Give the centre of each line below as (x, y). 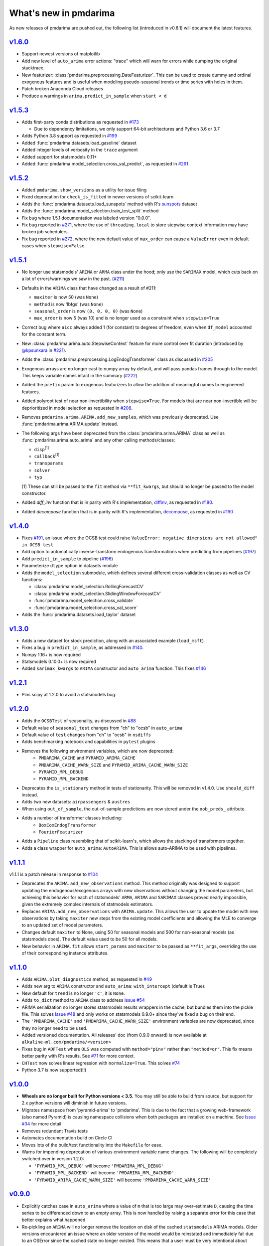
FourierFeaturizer (61, 832)
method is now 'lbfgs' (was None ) (68, 304)
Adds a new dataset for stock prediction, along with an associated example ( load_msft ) (113, 640)
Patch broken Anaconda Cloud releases (62, 89)
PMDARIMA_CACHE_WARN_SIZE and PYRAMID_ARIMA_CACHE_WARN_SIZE (113, 765)
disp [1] (42, 449)
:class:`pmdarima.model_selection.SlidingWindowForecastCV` (98, 594)
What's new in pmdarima (62, 13)
